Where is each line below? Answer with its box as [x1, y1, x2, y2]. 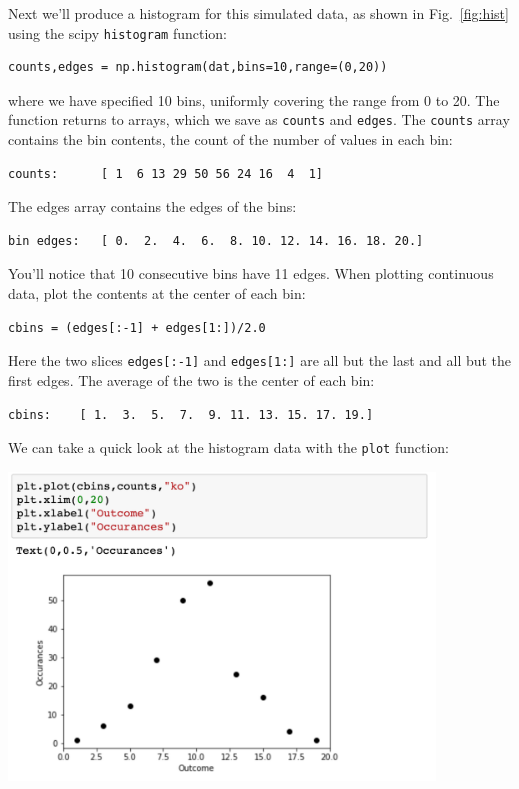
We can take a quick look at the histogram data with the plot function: [8, 437, 449, 458]
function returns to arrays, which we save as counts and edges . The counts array [8, 109, 510, 130]
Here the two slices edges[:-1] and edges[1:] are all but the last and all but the [8, 350, 512, 371]
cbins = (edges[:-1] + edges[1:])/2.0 [8, 320, 266, 335]
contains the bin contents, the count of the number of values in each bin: [8, 129, 453, 150]
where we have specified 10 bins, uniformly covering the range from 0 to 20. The [8, 89, 500, 110]
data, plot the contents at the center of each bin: [8, 283, 306, 304]
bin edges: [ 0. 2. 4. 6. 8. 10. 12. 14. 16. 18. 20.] [8, 233, 424, 248]
